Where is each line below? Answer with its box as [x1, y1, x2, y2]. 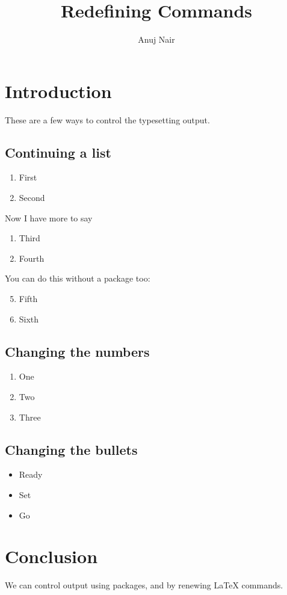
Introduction [5, 78, 112, 103]
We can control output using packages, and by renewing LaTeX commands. [5, 579, 283, 591]
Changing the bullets [5, 440, 138, 458]
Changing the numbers [5, 342, 150, 360]
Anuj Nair [138, 33, 175, 46]
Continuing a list [5, 143, 111, 161]
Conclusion [5, 544, 98, 569]
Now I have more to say [5, 211, 93, 224]
